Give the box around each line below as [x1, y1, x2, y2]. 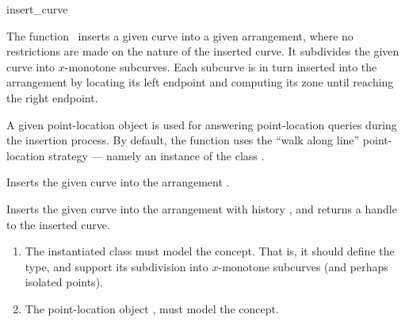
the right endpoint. [6, 89, 98, 105]
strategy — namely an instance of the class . [48, 147, 265, 163]
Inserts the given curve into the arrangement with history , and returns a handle [6, 200, 397, 217]
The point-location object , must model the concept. [25, 300, 279, 316]
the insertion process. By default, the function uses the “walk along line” [6, 132, 360, 148]
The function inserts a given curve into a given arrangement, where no [6, 27, 353, 44]
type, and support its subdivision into [25, 258, 208, 274]
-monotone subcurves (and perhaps [218, 258, 388, 274]
